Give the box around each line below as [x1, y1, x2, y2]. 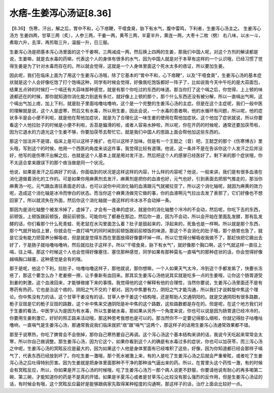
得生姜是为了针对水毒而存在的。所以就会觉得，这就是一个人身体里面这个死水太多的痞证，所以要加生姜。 [9, 63, 227, 69]
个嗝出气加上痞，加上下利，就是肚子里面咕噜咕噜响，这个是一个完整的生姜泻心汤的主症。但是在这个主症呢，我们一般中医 [9, 100, 263, 106]
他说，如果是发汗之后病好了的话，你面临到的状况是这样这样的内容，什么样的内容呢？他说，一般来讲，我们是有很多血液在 [9, 169, 263, 175]
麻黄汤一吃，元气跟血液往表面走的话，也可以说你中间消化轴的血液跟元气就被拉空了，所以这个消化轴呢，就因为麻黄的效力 [9, 183, 263, 189]
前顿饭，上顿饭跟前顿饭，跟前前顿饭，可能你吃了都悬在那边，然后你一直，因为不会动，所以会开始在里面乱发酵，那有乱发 [9, 213, 263, 220]
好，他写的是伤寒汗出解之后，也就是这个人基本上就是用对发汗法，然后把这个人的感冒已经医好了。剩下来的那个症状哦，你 [9, 152, 263, 159]
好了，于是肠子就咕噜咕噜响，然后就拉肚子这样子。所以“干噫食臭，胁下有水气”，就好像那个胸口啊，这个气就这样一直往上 [9, 242, 262, 248]
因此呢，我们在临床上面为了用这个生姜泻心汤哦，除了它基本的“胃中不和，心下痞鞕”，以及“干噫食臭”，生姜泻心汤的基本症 [9, 72, 262, 78]
